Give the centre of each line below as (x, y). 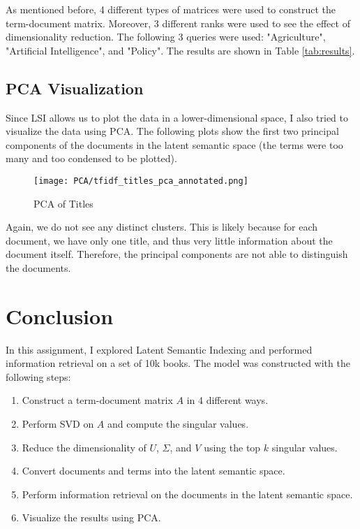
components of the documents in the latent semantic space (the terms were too (174, 144)
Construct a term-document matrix (97, 400)
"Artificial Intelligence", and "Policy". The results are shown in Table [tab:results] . (180, 50)
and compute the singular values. (178, 424)
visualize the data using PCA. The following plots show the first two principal (172, 131)
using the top (232, 447)
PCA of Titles (63, 203)
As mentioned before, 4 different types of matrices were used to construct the (171, 9)
